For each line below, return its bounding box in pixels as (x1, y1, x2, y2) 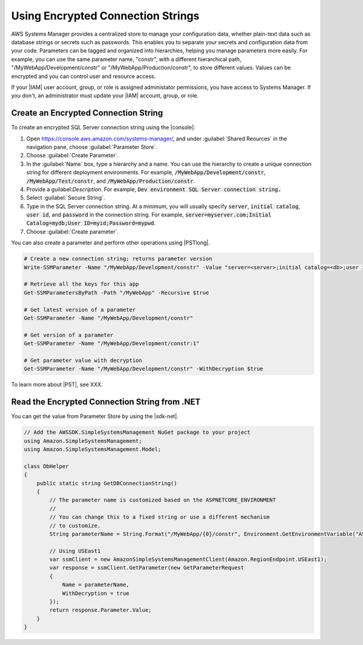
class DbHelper (24, 463, 69, 470)
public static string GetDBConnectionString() (36, 480, 178, 486)
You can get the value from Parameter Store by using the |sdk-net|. (11, 413, 178, 420)
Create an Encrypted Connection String (11, 108, 163, 118)
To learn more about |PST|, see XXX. (11, 381, 103, 388)
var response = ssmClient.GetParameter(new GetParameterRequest (49, 565, 244, 571)
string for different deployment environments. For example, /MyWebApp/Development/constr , (26, 169, 266, 176)
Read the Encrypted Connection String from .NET (11, 397, 201, 407)
